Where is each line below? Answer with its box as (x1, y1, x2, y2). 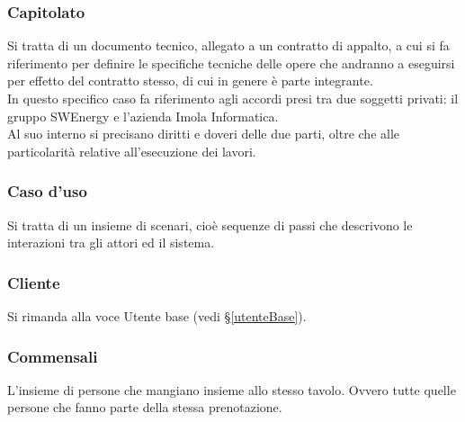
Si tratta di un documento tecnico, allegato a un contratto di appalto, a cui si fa (7, 36, 450, 55)
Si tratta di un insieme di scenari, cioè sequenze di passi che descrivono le (7, 215, 413, 234)
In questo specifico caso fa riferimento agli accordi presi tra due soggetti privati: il (7, 89, 459, 107)
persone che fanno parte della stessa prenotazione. (7, 398, 282, 417)
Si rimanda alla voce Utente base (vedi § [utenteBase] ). (7, 307, 307, 325)
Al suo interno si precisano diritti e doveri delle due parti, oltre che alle (7, 124, 400, 143)
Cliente (7, 271, 60, 293)
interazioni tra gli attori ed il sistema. (7, 233, 215, 252)
